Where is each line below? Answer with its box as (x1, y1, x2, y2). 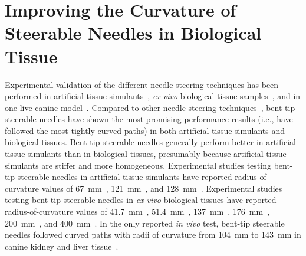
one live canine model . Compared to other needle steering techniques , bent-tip (5, 101, 295, 113)
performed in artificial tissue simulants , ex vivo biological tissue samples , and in (5, 90, 301, 102)
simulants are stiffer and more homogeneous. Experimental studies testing (5, 159, 271, 171)
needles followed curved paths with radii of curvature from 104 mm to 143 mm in (5, 228, 301, 241)
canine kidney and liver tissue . (5, 239, 119, 252)
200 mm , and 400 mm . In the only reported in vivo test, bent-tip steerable (5, 216, 285, 229)
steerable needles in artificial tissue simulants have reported (17, 170, 232, 183)
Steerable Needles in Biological (5, 21, 262, 45)
